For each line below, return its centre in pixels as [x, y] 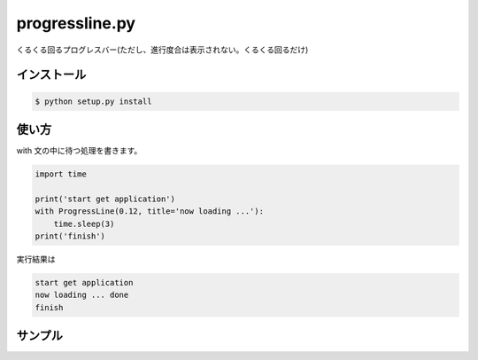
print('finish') [70, 236]
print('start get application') [105, 199]
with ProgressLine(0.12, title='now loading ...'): [150, 211]
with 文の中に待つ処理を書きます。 [79, 151]
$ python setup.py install [93, 101]
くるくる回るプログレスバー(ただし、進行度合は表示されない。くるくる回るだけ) [162, 50]
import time [61, 174]
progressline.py [76, 23]
